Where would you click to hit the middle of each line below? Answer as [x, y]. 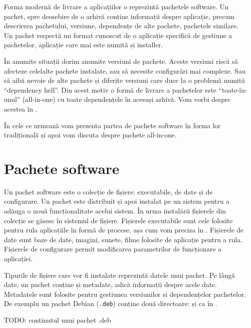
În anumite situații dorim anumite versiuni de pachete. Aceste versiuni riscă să [121, 61]
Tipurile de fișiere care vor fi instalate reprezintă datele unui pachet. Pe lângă [120, 275]
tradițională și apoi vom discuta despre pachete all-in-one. [90, 135]
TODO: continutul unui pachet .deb [57, 320]
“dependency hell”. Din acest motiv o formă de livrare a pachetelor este [110, 89]
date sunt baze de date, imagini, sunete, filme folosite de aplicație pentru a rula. [123, 239]
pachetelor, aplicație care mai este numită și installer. [83, 45]
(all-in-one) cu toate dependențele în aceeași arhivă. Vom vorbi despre [126, 99]
